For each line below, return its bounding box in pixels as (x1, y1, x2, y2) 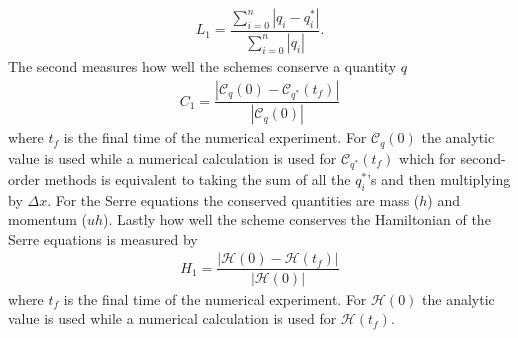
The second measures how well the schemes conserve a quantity (8, 55, 397, 76)
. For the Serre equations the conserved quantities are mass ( (47, 189, 420, 210)
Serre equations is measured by (8, 228, 198, 249)
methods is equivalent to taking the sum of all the (44, 168, 351, 189)
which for (399, 147, 456, 168)
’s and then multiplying (367, 168, 511, 189)
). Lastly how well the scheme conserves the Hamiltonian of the (103, 209, 491, 230)
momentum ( (8, 209, 87, 230)
